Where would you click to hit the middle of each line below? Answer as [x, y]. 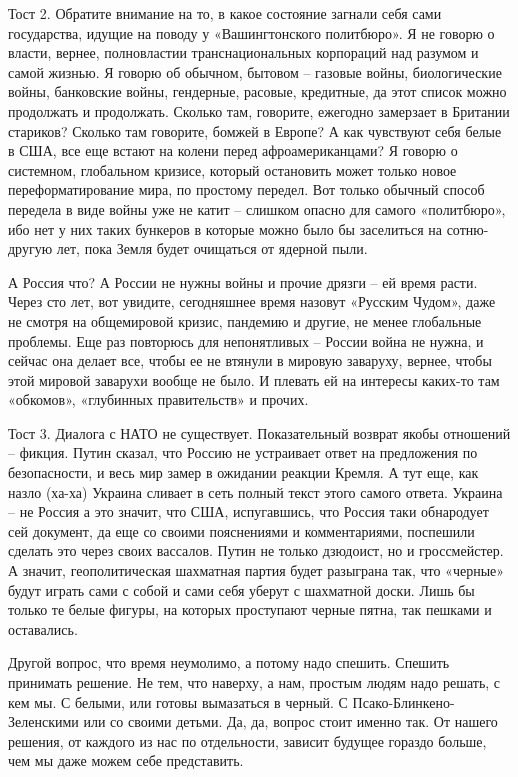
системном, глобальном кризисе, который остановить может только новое [232, 169]
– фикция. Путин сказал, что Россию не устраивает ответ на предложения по [243, 452]
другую [30, 248]
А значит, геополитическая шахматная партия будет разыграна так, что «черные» [256, 570]
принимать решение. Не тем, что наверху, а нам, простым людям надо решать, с [254, 682]
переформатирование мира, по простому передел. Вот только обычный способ [246, 189]
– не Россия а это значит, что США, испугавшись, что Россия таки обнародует [248, 511]
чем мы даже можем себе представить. [126, 760]
